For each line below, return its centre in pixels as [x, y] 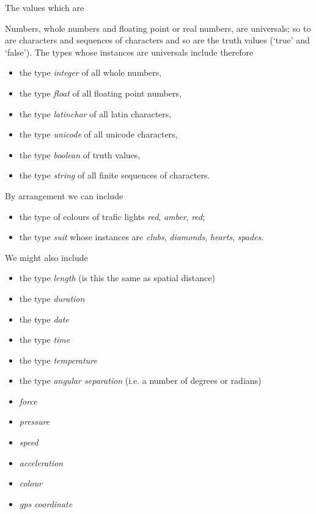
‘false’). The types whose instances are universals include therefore [129, 52]
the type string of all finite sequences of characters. [115, 175]
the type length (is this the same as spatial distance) [117, 278]
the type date [44, 319]
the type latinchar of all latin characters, [95, 113]
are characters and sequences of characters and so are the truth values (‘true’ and [157, 40]
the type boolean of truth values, [80, 154]
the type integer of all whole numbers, [90, 72]
